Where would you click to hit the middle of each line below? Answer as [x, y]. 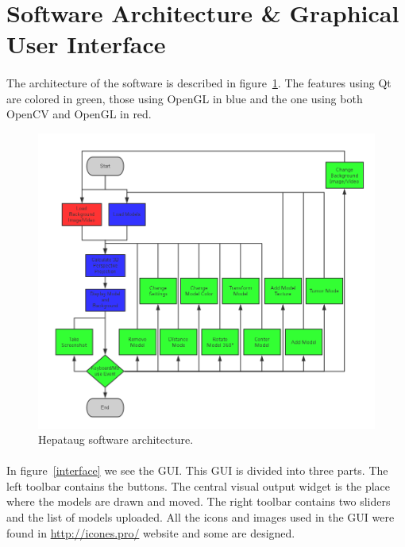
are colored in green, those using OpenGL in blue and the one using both [185, 98]
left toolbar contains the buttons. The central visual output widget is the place [199, 485]
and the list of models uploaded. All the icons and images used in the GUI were [201, 517]
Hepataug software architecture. [116, 439]
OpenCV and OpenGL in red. [79, 114]
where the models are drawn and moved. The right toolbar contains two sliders [199, 501]
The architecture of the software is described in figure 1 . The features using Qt [199, 83]
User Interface [86, 44]
